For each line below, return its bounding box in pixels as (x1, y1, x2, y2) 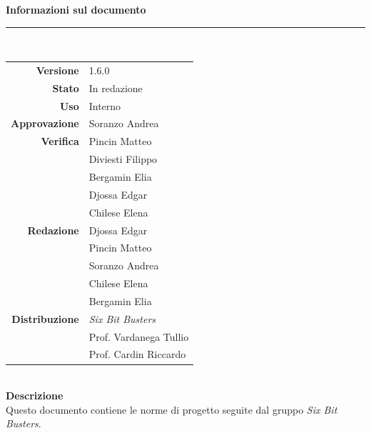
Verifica (41, 134, 79, 149)
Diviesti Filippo (88, 151, 158, 166)
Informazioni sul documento (6, 2, 146, 16)
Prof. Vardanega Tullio (88, 329, 189, 344)
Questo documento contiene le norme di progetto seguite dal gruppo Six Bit (6, 402, 337, 417)
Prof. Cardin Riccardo (88, 347, 186, 362)
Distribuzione (11, 311, 79, 326)
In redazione (88, 80, 143, 95)
